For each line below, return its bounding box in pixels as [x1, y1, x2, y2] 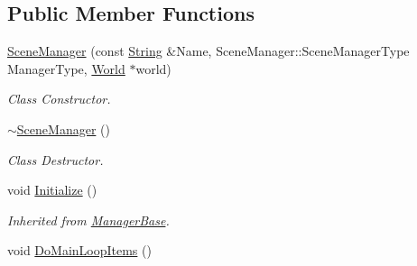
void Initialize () [7, 180, 97, 199]
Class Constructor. [7, 89, 111, 108]
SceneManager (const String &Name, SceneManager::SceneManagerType [7, 41, 410, 60]
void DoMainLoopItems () [7, 241, 152, 260]
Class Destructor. [7, 150, 104, 169]
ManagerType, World [7, 59, 125, 78]
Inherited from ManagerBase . [7, 210, 170, 229]
